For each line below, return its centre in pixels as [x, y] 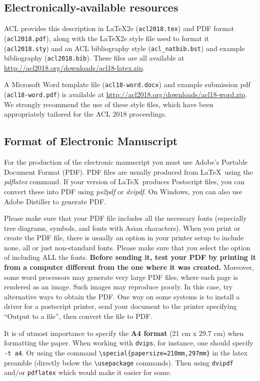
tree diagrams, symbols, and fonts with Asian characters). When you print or [122, 228]
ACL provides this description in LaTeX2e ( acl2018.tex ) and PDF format [119, 28]
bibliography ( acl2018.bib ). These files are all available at [94, 58]
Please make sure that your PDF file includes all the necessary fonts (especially [125, 218]
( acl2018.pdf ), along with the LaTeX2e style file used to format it [107, 38]
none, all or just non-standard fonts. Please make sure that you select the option [127, 247]
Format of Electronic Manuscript [91, 141]
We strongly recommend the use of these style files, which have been [109, 104]
